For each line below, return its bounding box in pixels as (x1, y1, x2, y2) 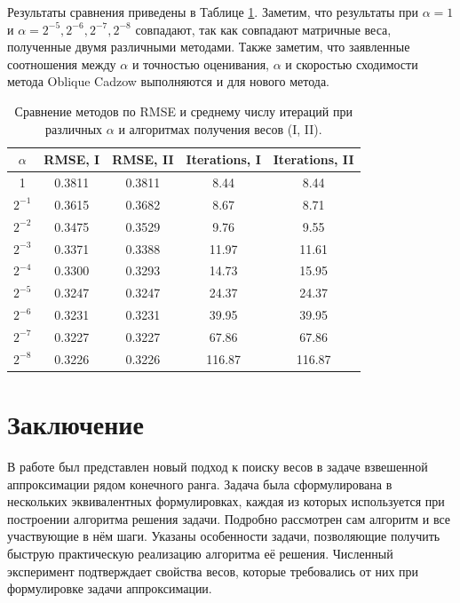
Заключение (7, 406, 144, 442)
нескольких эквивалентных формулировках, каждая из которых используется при (7, 492, 445, 511)
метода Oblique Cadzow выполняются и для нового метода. (7, 72, 329, 91)
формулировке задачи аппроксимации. (7, 579, 212, 598)
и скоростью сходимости (285, 54, 418, 73)
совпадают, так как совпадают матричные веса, (135, 20, 392, 38)
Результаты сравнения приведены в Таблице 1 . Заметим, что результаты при (7, 3, 419, 20)
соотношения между (7, 54, 116, 73)
